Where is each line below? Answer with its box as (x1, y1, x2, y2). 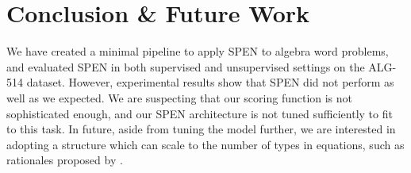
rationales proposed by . (6, 152, 123, 168)
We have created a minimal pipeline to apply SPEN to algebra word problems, (6, 43, 389, 60)
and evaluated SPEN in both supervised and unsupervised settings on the (6, 58, 365, 75)
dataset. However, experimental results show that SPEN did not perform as (26, 74, 394, 90)
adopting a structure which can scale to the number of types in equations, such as (6, 136, 405, 152)
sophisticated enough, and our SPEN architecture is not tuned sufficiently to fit (6, 105, 393, 121)
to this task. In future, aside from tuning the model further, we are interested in (6, 121, 396, 137)
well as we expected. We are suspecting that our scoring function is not (6, 89, 353, 106)
